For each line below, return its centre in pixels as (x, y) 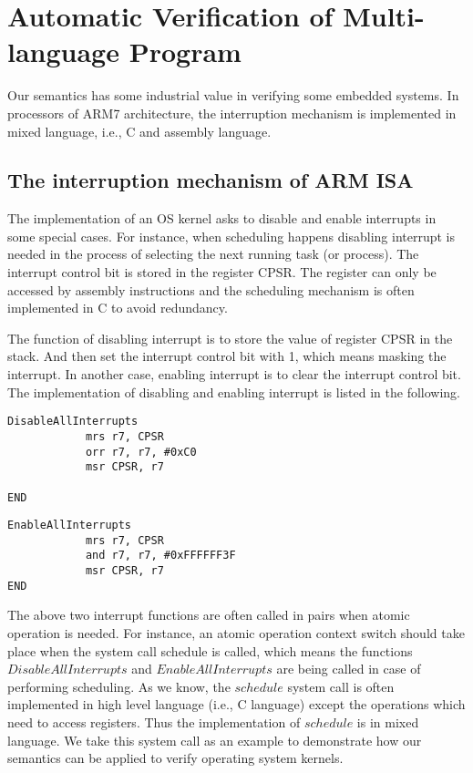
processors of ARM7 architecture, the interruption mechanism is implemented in (232, 113)
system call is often (341, 686)
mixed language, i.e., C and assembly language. (139, 131)
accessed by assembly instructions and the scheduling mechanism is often (211, 289)
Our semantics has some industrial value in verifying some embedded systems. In (233, 95)
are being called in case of (349, 669)
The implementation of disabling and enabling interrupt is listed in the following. (234, 392)
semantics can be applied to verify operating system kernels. (175, 758)
